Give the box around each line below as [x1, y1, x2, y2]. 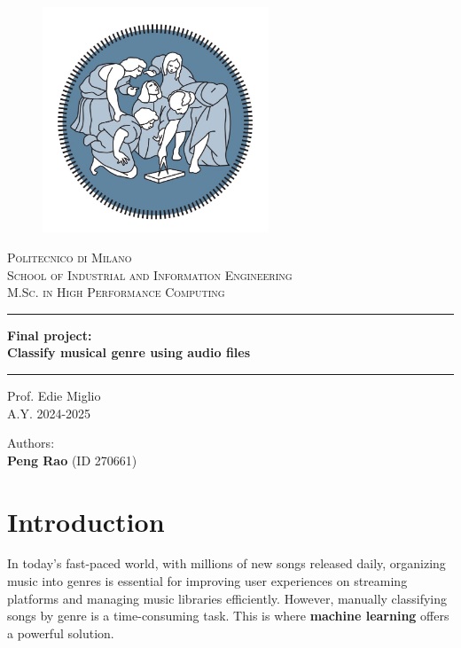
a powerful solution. [7, 623, 114, 642]
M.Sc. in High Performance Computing [7, 283, 225, 301]
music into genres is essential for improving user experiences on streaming [7, 572, 408, 590]
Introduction [7, 503, 165, 539]
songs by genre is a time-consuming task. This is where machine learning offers [7, 606, 449, 625]
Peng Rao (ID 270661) [7, 450, 137, 469]
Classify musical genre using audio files [7, 343, 251, 362]
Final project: [7, 325, 92, 344]
